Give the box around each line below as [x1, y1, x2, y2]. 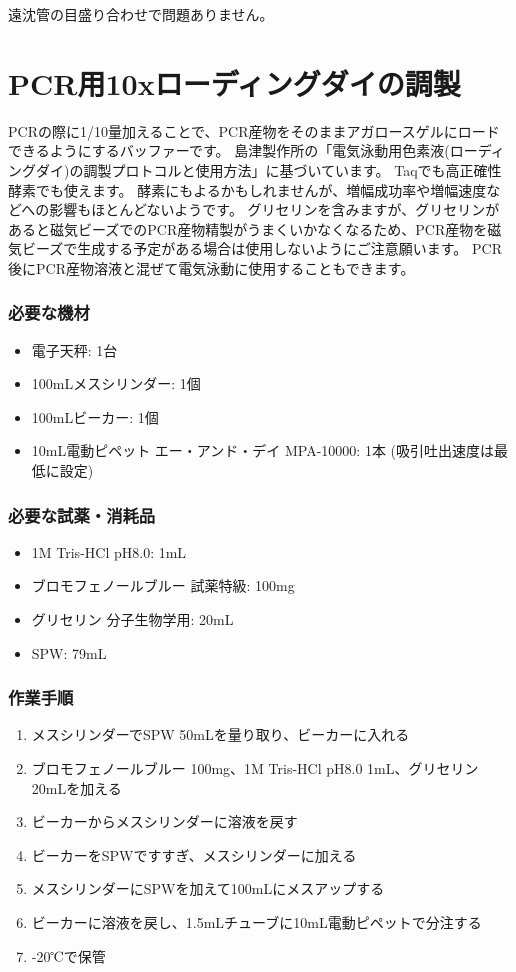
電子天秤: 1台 [31, 339, 118, 360]
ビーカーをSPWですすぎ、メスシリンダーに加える [31, 844, 357, 865]
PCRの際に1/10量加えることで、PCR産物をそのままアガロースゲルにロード [8, 120, 500, 141]
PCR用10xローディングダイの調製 [8, 62, 461, 103]
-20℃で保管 [31, 945, 106, 966]
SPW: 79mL [31, 642, 107, 663]
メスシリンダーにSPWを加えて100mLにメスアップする [31, 878, 385, 899]
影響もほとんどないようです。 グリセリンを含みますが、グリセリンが [49, 199, 500, 220]
